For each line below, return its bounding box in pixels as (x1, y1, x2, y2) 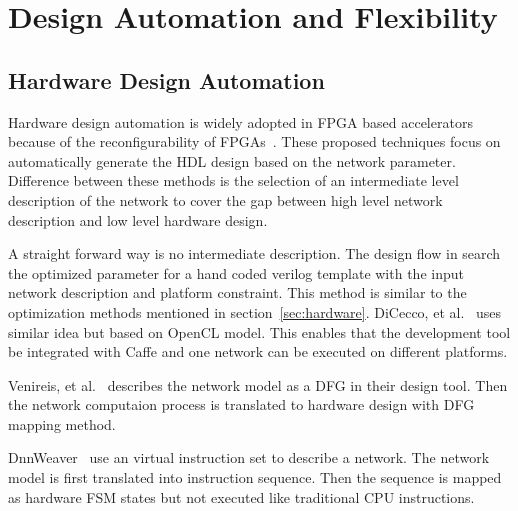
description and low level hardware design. (8, 209, 268, 230)
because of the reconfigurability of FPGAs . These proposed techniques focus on (8, 131, 501, 152)
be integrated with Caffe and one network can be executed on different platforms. (8, 341, 508, 362)
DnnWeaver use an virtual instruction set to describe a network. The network (8, 447, 490, 468)
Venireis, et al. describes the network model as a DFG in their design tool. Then (8, 374, 508, 395)
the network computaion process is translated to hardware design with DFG (8, 394, 475, 415)
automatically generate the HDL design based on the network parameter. (8, 150, 456, 171)
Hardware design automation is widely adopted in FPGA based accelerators (8, 111, 473, 132)
